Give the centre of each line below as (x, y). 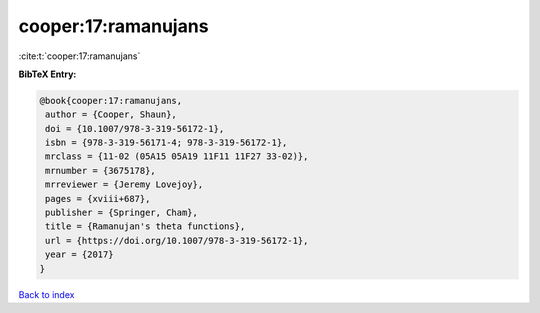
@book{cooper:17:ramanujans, (111, 100)
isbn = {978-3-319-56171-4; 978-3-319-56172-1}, (166, 143)
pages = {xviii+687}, (98, 198)
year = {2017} (79, 254)
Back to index (46, 294)
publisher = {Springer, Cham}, (122, 213)
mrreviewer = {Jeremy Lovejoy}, (124, 184)
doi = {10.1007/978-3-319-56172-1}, (135, 128)
